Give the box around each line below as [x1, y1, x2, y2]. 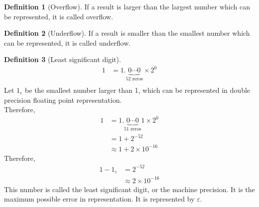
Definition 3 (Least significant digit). [4, 54, 121, 65]
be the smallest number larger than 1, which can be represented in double [25, 84, 251, 95]
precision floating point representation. [4, 94, 122, 105]
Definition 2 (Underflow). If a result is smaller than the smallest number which [4, 28, 250, 38]
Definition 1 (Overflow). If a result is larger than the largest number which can [4, 1, 250, 11]
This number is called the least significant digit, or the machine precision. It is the [4, 184, 255, 194]
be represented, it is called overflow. [4, 11, 113, 21]
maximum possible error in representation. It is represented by [4, 194, 195, 204]
